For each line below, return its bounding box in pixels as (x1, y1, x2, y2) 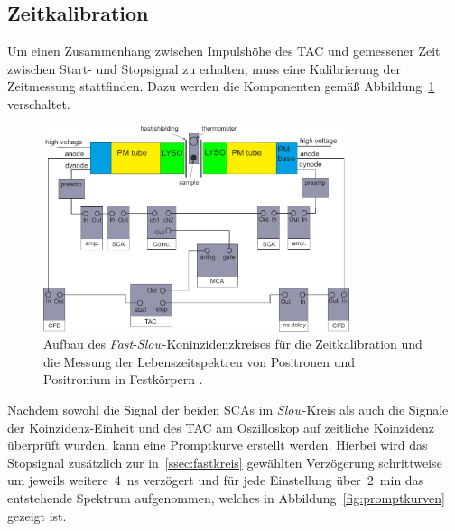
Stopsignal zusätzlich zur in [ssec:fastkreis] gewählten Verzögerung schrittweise (7, 453, 442, 471)
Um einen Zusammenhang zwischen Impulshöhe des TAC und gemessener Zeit (7, 41, 441, 60)
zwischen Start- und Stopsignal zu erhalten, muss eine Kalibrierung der (7, 59, 402, 78)
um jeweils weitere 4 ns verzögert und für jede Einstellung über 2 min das (7, 471, 424, 490)
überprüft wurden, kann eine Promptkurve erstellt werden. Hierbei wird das (7, 435, 428, 454)
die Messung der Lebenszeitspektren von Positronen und (43, 352, 356, 371)
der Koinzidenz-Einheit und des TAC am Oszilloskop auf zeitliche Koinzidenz (7, 417, 434, 436)
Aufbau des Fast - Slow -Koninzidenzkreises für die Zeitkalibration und (43, 334, 422, 353)
